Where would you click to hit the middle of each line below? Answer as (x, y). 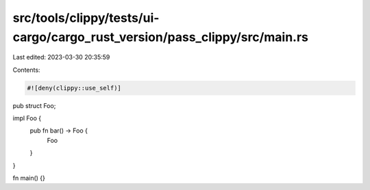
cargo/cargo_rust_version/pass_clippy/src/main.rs (160, 37)
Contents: (26, 70)
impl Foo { (27, 118)
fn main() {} (29, 178)
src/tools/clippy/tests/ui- (86, 18)
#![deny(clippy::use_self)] (74, 88)
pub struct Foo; (34, 105)
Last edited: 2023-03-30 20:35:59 (61, 57)
